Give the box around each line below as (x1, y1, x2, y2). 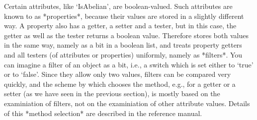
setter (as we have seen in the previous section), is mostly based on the (4, 88, 220, 99)
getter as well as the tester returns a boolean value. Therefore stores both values (4, 30, 249, 40)
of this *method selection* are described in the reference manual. (4, 108, 202, 118)
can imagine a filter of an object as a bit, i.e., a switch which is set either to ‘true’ (4, 59, 254, 69)
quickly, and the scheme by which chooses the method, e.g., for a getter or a (4, 78, 236, 89)
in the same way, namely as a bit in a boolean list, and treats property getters (4, 40, 242, 50)
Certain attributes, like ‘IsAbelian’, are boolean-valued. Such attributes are (4, 1, 233, 11)
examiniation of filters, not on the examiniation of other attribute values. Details (4, 98, 250, 108)
